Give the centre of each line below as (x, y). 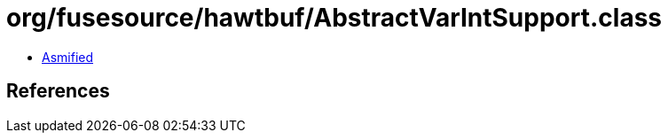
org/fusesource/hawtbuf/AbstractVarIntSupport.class (334, 18)
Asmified (68, 57)
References (58, 91)
